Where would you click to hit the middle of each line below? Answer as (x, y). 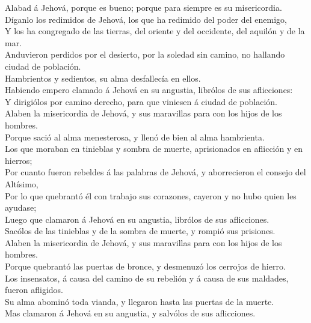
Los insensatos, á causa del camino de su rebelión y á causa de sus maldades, (147, 278)
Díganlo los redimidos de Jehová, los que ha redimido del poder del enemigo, (146, 19)
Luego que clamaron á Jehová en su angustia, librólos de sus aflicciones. (137, 219)
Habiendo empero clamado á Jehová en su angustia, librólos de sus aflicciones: (149, 90)
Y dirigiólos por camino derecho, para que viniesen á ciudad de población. (141, 101)
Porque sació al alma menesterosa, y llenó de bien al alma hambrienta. (135, 137)
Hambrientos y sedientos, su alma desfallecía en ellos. (103, 78)
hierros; (19, 160)
